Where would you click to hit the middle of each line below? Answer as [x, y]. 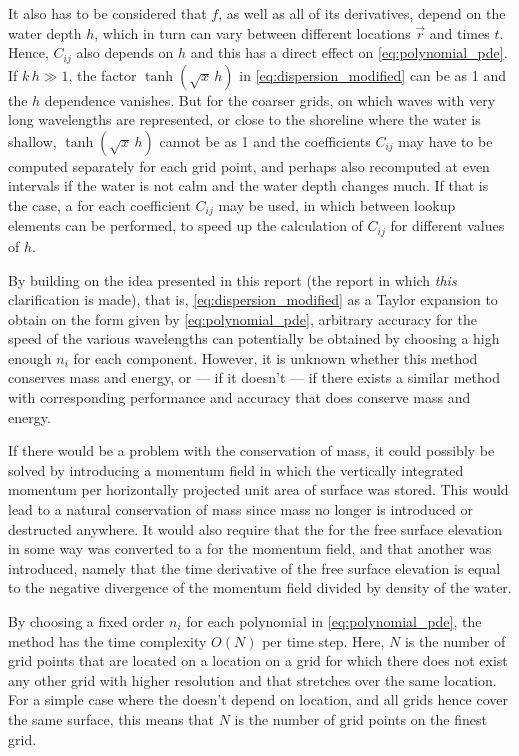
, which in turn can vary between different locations [252, 32]
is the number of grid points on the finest [360, 718]
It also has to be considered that [107, 13]
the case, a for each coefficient [99, 205]
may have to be [445, 140]
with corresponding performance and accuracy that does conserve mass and [239, 397]
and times [459, 32]
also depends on [125, 52]
